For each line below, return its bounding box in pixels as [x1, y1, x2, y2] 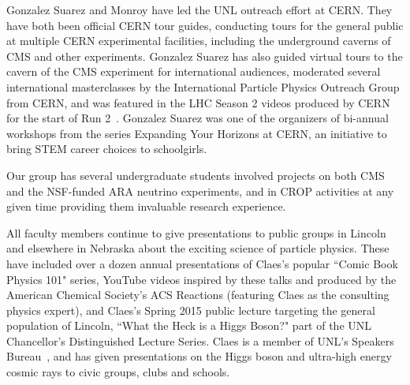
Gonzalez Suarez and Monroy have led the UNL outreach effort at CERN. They [6, 2, 393, 17]
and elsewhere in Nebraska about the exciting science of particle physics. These [6, 240, 389, 256]
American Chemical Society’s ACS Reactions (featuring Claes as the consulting [6, 286, 389, 303]
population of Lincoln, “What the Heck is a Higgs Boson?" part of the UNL [6, 317, 372, 334]
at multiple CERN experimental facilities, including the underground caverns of [6, 32, 391, 49]
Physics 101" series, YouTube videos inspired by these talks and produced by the [6, 271, 397, 287]
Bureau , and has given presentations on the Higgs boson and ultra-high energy [6, 348, 392, 364]
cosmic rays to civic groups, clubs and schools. [6, 364, 230, 380]
